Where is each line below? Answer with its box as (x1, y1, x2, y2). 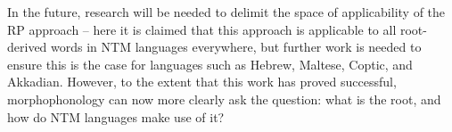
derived (7, 37, 47, 56)
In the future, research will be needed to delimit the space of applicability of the (7, 3, 446, 21)
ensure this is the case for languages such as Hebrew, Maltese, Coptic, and (7, 54, 413, 73)
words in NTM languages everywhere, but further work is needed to (51, 37, 422, 56)
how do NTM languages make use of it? (7, 107, 225, 126)
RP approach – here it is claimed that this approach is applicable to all (7, 20, 397, 38)
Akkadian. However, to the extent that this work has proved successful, (7, 72, 397, 91)
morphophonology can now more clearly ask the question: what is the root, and (7, 89, 441, 108)
